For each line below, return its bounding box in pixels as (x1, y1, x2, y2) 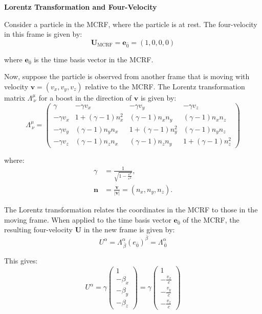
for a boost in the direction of (38, 92, 132, 103)
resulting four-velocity (4, 224, 73, 235)
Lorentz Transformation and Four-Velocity (4, 2, 157, 12)
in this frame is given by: (4, 29, 82, 39)
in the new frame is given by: (83, 224, 175, 235)
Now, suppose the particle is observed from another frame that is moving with (4, 71, 250, 82)
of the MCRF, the (183, 214, 239, 225)
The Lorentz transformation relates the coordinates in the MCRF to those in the (4, 204, 258, 214)
